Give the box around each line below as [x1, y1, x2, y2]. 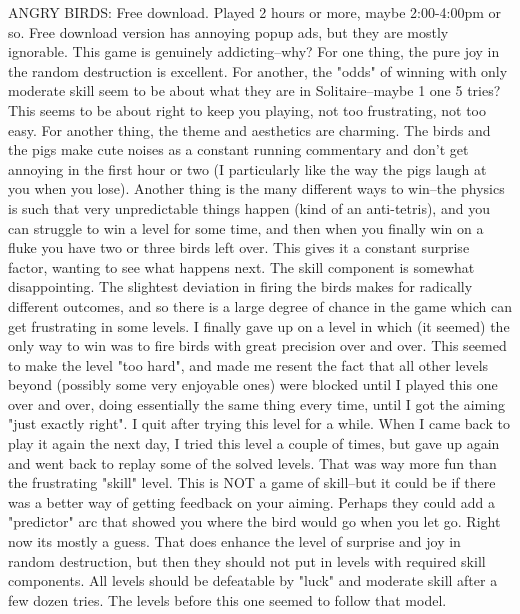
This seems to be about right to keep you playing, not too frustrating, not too [8, 99, 487, 120]
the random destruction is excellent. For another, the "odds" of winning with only [8, 60, 508, 81]
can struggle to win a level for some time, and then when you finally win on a [8, 217, 484, 238]
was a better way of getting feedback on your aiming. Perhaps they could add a [8, 491, 495, 512]
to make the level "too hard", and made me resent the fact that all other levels [8, 354, 489, 375]
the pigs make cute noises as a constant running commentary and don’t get [8, 139, 469, 160]
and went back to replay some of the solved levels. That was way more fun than [8, 452, 497, 473]
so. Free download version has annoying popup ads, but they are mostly [8, 21, 449, 42]
